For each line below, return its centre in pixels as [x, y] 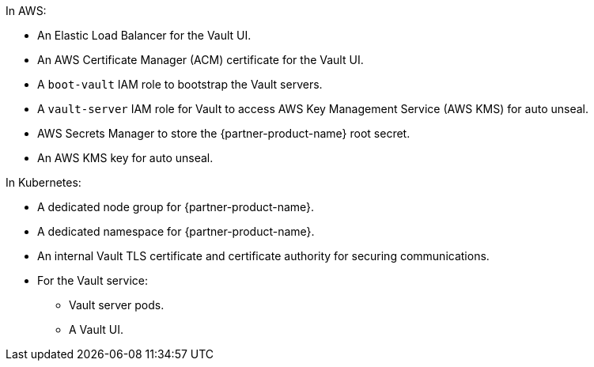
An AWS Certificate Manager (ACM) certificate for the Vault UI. [201, 60]
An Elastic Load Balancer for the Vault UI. [144, 35]
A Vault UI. [96, 329]
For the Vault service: [93, 280]
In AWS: [26, 11]
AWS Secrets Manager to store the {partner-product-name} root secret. [224, 133]
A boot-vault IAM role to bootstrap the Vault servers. [180, 84]
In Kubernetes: [44, 182]
